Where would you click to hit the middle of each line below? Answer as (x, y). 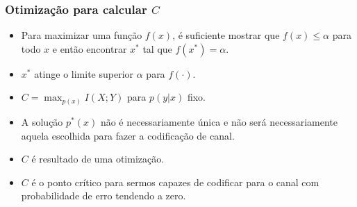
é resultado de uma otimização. (98, 159)
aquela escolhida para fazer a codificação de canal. (128, 135)
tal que (157, 48)
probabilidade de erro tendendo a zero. (103, 196)
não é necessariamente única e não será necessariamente (219, 121)
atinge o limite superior (84, 73)
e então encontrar (90, 48)
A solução (42, 121)
